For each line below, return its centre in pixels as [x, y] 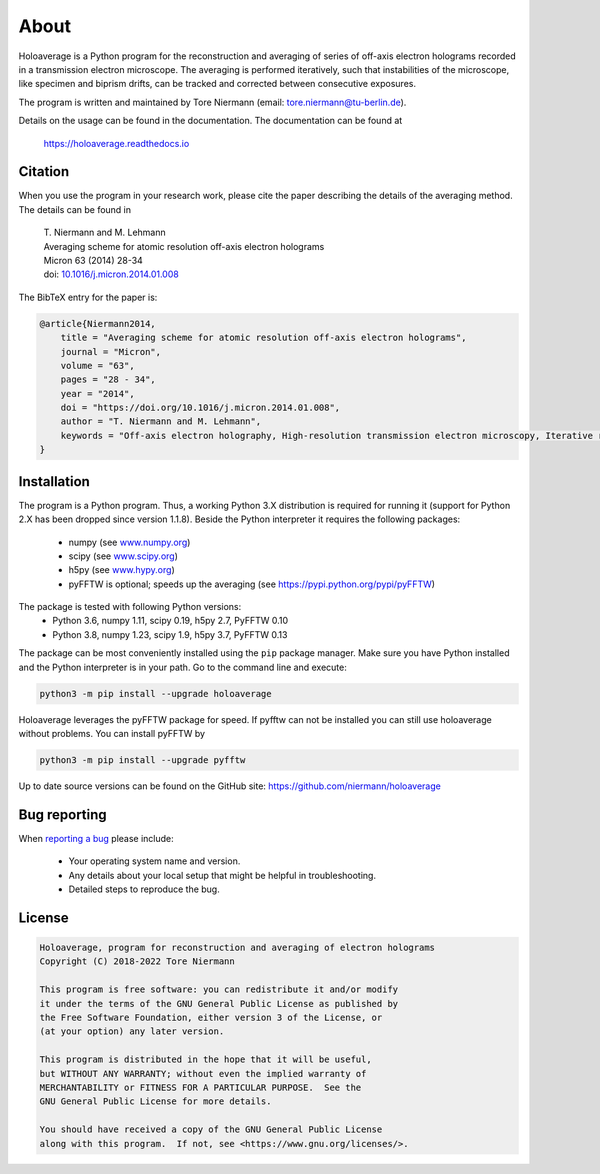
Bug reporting [62, 814]
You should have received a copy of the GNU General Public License [211, 1129]
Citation [44, 171]
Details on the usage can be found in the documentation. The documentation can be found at [210, 121]
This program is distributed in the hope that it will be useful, [205, 1059]
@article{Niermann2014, [98, 323]
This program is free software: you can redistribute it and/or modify [219, 989]
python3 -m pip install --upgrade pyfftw [142, 760]
